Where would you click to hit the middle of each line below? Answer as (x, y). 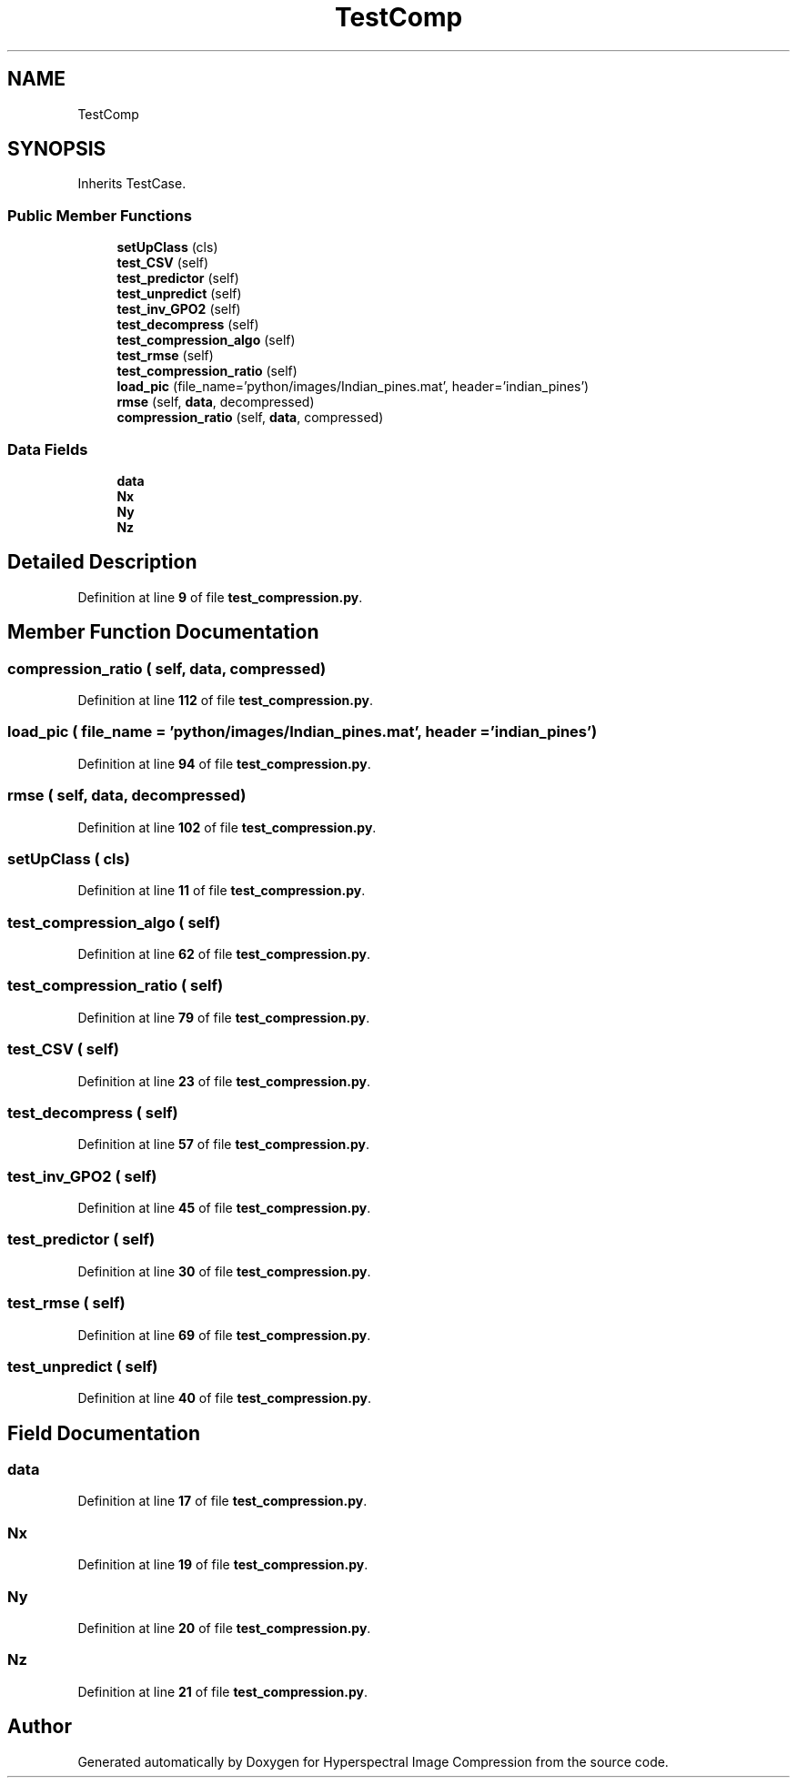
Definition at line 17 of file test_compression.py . (222, 1501)
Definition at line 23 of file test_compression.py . (224, 1081)
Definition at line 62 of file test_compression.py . (224, 954)
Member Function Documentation (163, 632)
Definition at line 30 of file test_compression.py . (224, 1271)
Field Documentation (104, 1433)
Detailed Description (102, 562)
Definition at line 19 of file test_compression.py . (223, 1565)
